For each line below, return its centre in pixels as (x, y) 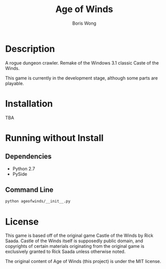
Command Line (29, 190)
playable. (15, 83)
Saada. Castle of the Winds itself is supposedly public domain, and (74, 241)
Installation (29, 104)
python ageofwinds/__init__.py (38, 201)
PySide (20, 174)
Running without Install (54, 138)
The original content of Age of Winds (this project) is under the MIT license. (83, 261)
